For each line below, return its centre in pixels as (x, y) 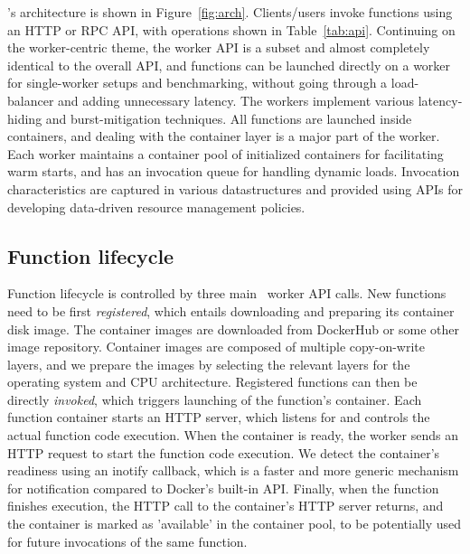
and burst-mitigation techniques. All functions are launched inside (229, 118)
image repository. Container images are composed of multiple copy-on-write (216, 347)
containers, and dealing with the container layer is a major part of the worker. (224, 136)
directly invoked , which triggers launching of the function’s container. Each (215, 399)
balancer (31, 100)
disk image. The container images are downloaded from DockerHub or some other (233, 329)
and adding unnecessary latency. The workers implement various (236, 100)
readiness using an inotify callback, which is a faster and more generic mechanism (233, 470)
